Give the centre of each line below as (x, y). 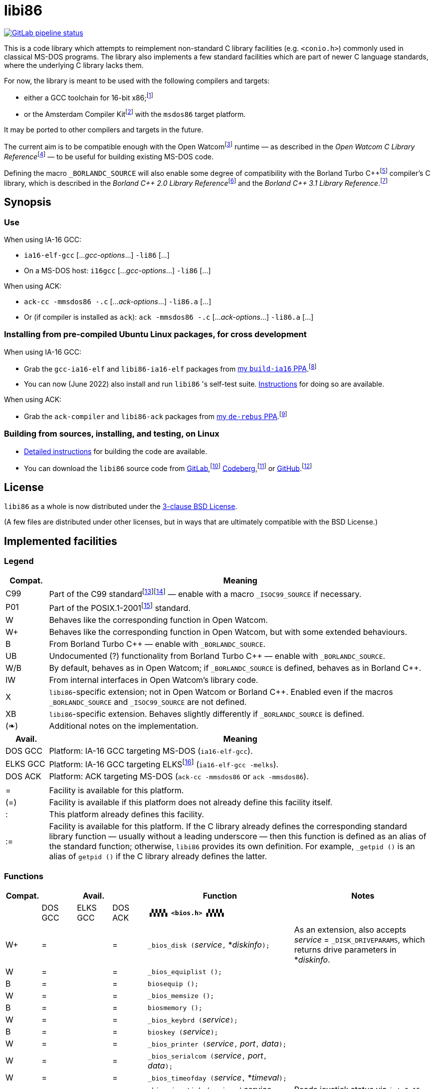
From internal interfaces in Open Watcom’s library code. (154, 680)
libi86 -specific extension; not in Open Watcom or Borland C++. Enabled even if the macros (221, 692)
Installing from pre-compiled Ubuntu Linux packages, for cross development (155, 334)
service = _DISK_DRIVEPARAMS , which (359, 940)
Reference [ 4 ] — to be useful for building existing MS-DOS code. (109, 156)
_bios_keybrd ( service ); (193, 1020)
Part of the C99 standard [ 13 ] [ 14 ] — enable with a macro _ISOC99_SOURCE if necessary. (205, 593)
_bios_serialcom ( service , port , (208, 1056)
